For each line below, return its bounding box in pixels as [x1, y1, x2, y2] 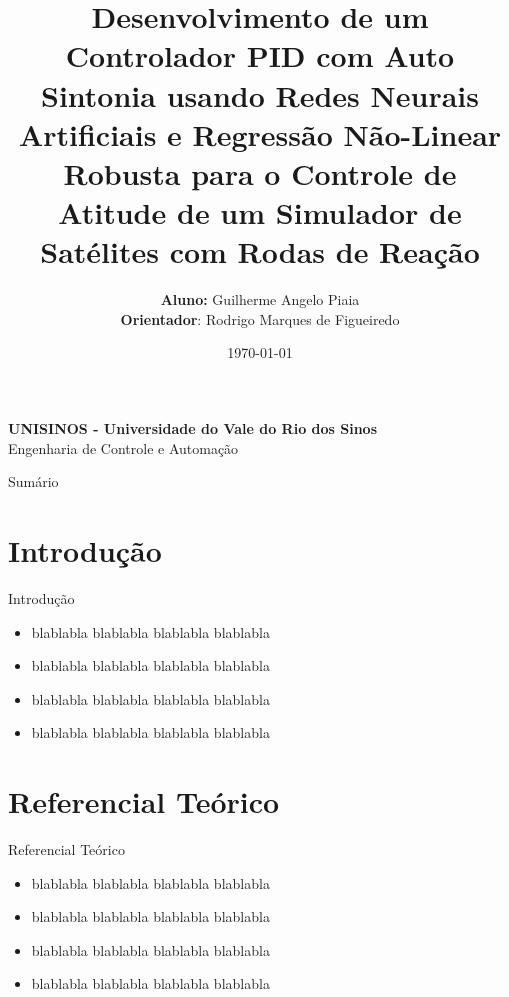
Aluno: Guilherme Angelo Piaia [160, 289, 360, 310]
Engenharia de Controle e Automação [8, 437, 239, 458]
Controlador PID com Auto [65, 35, 455, 76]
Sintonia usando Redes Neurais [41, 74, 479, 115]
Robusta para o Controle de [63, 152, 457, 193]
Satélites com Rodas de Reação [40, 231, 480, 272]
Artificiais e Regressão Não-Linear [18, 113, 502, 154]
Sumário [8, 471, 59, 492]
